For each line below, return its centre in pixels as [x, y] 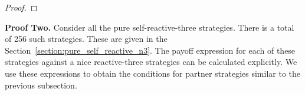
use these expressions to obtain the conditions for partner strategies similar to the [153, 73]
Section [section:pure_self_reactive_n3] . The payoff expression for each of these [150, 50]
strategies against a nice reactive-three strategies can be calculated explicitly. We [151, 62]
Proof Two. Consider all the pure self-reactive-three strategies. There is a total [150, 27]
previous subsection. [41, 85]
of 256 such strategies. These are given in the [86, 39]
